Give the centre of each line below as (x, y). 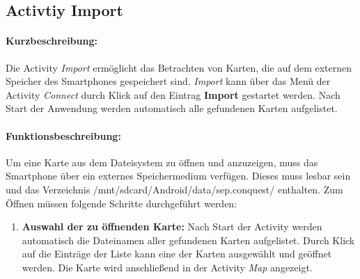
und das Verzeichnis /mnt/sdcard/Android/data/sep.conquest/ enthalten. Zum (174, 189)
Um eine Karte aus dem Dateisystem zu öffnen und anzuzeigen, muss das (162, 162)
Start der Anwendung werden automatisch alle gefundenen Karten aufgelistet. (172, 108)
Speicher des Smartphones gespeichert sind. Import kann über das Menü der (168, 81)
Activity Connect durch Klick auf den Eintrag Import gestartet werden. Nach (173, 94)
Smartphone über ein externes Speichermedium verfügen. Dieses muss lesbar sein (178, 176)
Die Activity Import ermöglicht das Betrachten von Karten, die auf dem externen (179, 67)
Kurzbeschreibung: (52, 41)
